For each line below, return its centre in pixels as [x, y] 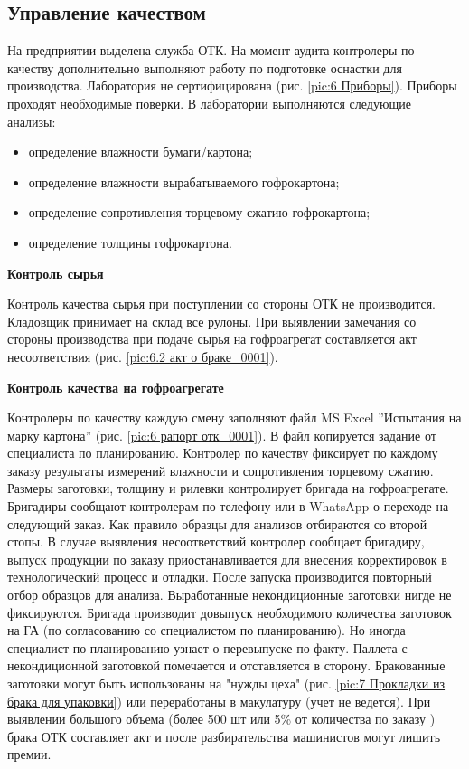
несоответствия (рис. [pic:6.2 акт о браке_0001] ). [143, 356]
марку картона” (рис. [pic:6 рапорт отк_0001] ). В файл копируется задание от [222, 435]
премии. [29, 754]
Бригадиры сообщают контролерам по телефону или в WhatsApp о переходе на [228, 506]
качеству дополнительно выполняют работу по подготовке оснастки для [205, 67]
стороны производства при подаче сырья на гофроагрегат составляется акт [212, 339]
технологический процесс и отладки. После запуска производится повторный [220, 577]
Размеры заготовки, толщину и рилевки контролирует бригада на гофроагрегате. [228, 488]
